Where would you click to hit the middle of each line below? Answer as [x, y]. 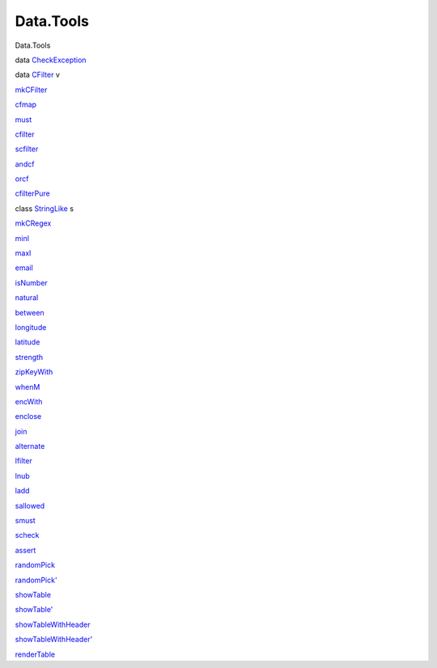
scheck [27, 535]
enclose [28, 416]
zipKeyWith [34, 372]
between [30, 312]
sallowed [30, 505]
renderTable [35, 654]
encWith [29, 401]
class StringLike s [45, 208]
